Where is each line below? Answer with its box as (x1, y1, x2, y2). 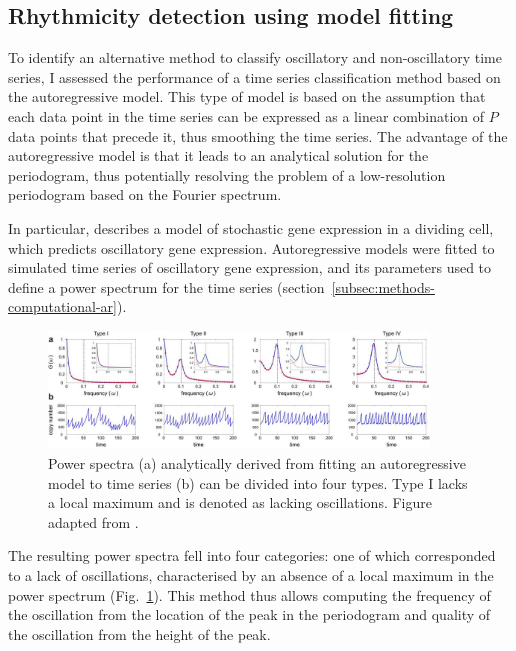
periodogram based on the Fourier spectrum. (8, 184, 282, 205)
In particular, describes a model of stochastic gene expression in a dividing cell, (8, 217, 494, 238)
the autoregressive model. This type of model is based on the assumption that (8, 86, 486, 107)
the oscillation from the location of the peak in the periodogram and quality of (8, 604, 491, 625)
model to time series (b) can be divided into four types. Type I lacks (48, 472, 468, 493)
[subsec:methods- (331, 276, 435, 297)
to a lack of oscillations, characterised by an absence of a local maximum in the (8, 564, 494, 585)
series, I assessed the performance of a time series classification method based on (8, 66, 501, 87)
